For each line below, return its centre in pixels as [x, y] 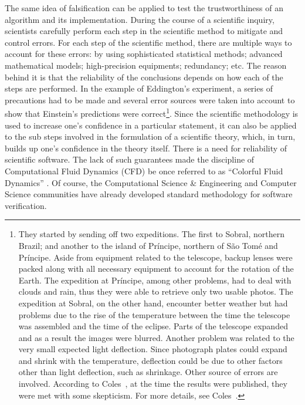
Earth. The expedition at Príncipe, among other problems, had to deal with [155, 280]
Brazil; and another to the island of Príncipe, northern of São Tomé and [148, 245]
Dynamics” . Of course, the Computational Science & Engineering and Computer [151, 182]
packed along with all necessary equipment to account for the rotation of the [156, 269]
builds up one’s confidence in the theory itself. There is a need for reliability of [146, 148]
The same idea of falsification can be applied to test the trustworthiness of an [144, 8]
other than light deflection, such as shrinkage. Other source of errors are [148, 372]
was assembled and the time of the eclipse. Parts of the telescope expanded [153, 326]
